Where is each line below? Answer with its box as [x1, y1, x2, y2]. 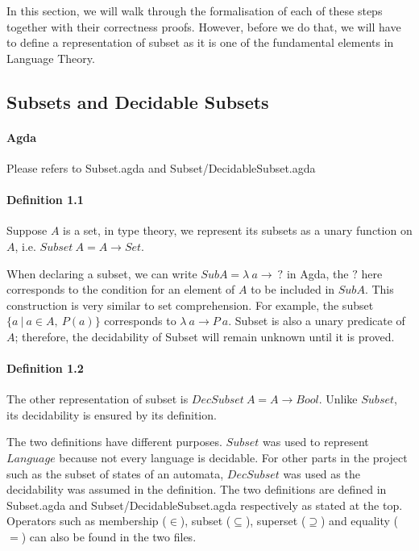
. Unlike [318, 390, 358, 407]
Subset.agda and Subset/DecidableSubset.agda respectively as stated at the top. [6, 496, 403, 513]
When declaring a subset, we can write [6, 265, 197, 282]
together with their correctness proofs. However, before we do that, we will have [6, 18, 401, 35]
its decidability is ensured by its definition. [6, 406, 217, 423]
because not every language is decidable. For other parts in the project [59, 449, 408, 466]
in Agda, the [286, 265, 349, 282]
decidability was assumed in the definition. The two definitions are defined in [6, 481, 387, 498]
